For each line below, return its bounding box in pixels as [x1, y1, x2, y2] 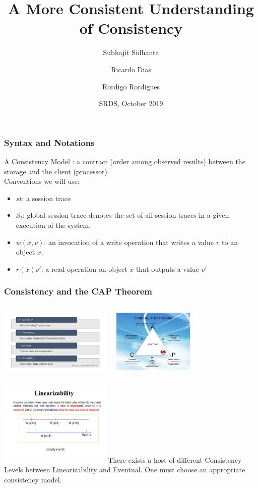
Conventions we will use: [4, 176, 80, 186]
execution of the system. [16, 219, 91, 230]
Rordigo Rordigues [102, 81, 160, 91]
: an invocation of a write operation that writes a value [44, 236, 214, 247]
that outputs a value [136, 263, 199, 274]
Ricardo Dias [111, 64, 151, 74]
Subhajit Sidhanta [103, 47, 159, 58]
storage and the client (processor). [4, 166, 109, 176]
